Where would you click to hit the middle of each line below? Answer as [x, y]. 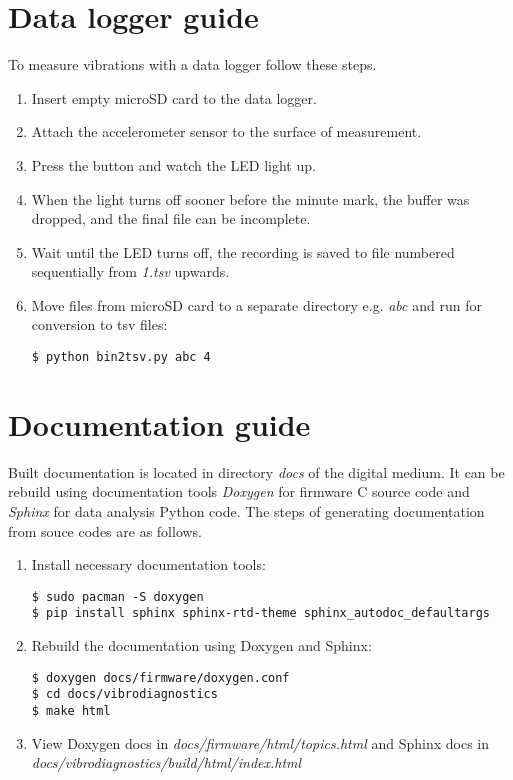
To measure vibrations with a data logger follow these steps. [192, 64]
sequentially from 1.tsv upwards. [130, 271]
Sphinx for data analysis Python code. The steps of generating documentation [246, 511]
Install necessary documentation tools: [148, 564]
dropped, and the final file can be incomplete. [171, 218]
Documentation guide [159, 423]
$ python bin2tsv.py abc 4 [121, 357]
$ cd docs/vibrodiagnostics [124, 694]
